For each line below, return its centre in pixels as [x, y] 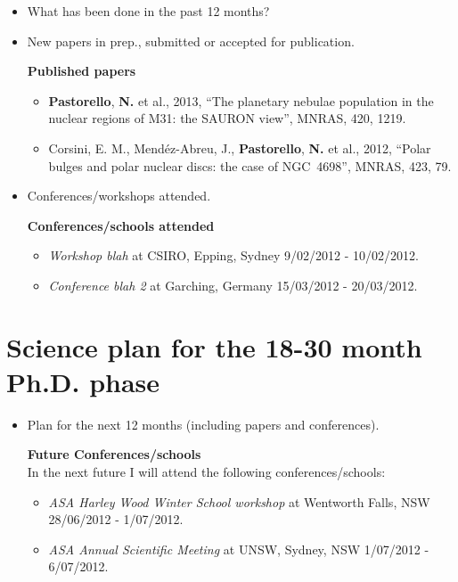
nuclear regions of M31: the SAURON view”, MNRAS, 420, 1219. [227, 118]
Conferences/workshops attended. [119, 196]
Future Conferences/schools [114, 454]
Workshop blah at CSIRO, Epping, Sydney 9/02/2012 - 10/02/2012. [233, 255]
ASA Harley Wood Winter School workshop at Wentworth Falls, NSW [239, 501]
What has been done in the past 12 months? [148, 11]
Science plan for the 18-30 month [214, 346]
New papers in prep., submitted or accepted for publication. [191, 41]
